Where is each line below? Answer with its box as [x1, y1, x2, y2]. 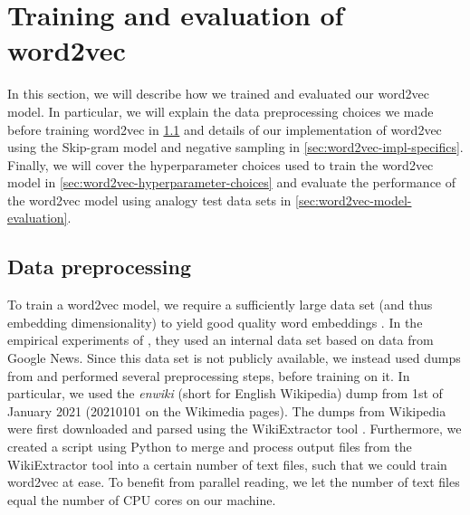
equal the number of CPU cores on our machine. [7, 490, 276, 509]
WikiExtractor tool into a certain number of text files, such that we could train [7, 454, 447, 473]
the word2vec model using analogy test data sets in [7, 190, 292, 209]
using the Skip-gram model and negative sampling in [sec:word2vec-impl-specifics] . [7, 138, 464, 157]
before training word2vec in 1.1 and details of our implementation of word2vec [7, 119, 442, 138]
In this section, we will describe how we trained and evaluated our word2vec [7, 84, 429, 103]
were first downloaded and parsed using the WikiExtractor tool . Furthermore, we [7, 419, 462, 438]
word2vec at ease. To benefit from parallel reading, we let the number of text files [7, 472, 460, 491]
